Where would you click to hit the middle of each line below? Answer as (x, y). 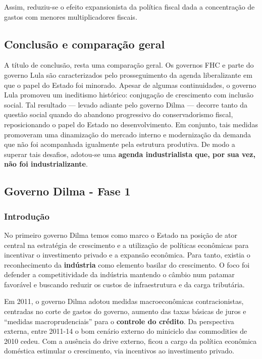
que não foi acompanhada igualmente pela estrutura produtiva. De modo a (120, 144)
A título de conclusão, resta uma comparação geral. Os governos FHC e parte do (129, 65)
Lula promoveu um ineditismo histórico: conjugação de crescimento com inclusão (129, 95)
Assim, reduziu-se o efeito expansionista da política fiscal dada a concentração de (129, 7)
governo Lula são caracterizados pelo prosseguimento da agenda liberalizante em (128, 74)
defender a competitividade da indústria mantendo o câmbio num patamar (119, 274)
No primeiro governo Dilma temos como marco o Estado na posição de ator (121, 235)
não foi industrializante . (46, 164)
